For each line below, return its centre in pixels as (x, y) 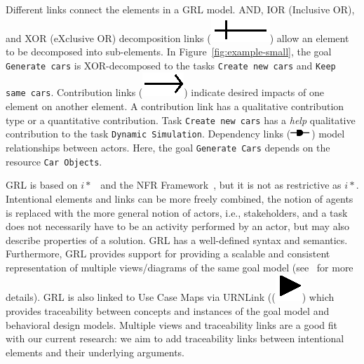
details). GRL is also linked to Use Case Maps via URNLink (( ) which (170, 297)
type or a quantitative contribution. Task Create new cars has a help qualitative (181, 120)
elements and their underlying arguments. (95, 352)
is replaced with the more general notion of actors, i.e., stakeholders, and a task (177, 212)
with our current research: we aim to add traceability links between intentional (175, 338)
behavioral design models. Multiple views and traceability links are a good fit (171, 324)
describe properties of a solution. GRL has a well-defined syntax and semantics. (177, 240)
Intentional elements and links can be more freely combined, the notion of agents (180, 198)
